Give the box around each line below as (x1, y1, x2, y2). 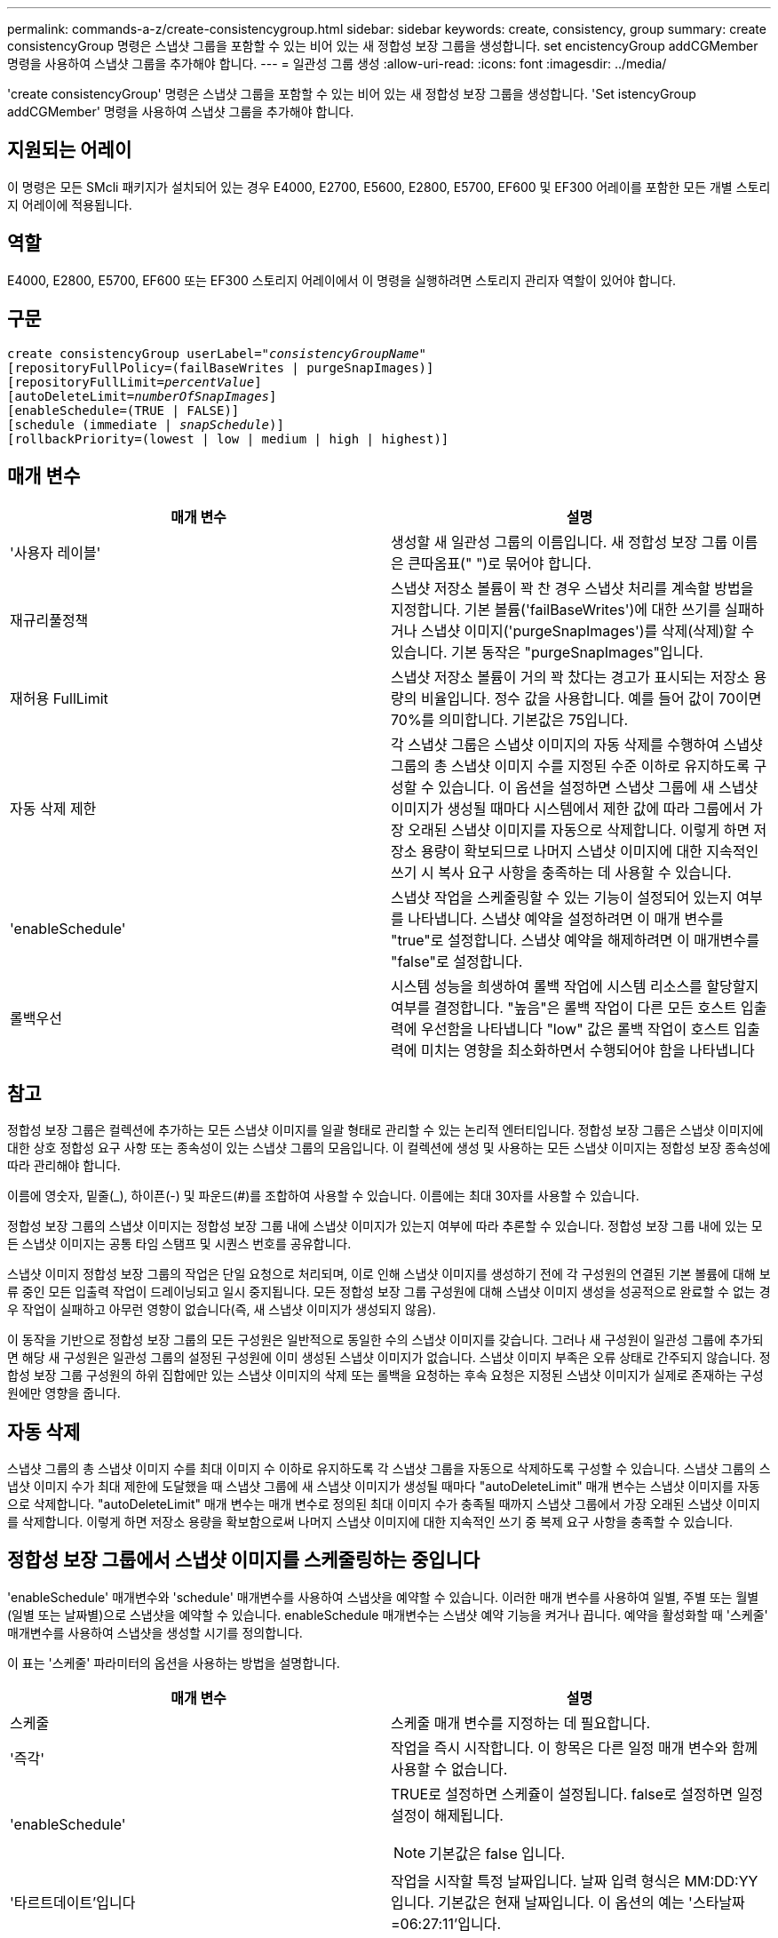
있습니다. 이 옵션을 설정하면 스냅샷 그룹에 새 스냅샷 (438, 778, 758, 797)
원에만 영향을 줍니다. (7, 1385, 121, 1401)
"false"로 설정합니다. (391, 953, 523, 971)
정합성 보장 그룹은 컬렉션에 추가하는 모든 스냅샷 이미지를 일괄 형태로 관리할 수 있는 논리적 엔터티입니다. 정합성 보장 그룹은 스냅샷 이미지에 (7, 1122, 764, 1138)
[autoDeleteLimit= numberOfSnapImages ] (7, 388, 277, 403)
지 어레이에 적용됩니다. (7, 196, 132, 212)
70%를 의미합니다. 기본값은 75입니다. (391, 711, 629, 730)
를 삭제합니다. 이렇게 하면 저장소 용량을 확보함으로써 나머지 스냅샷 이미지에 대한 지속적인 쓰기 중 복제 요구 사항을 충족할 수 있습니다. (7, 1514, 734, 1530)
